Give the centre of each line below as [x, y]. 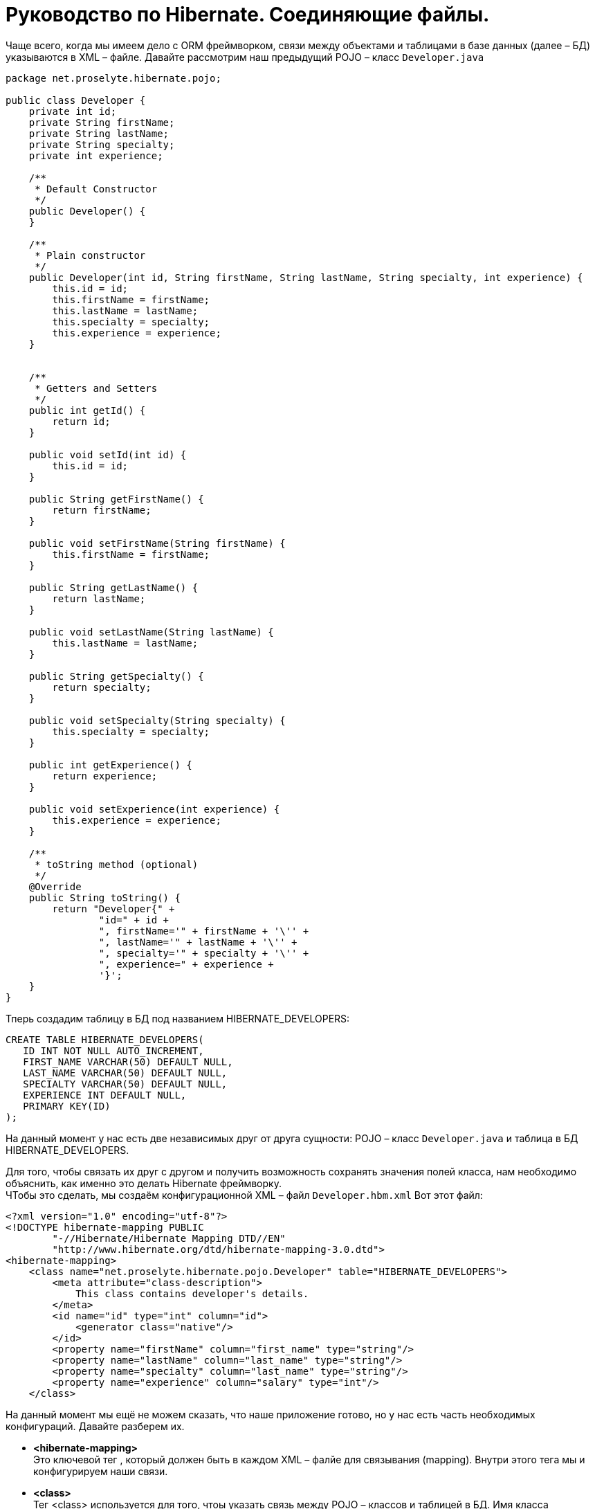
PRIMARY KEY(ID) [67, 1106]
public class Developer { [76, 100]
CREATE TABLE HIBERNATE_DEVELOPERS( [105, 1039]
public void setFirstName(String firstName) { [157, 543]
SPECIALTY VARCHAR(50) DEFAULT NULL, [125, 1084]
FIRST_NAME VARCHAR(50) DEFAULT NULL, [128, 1061]
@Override [55, 886]
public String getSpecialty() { [116, 676]
